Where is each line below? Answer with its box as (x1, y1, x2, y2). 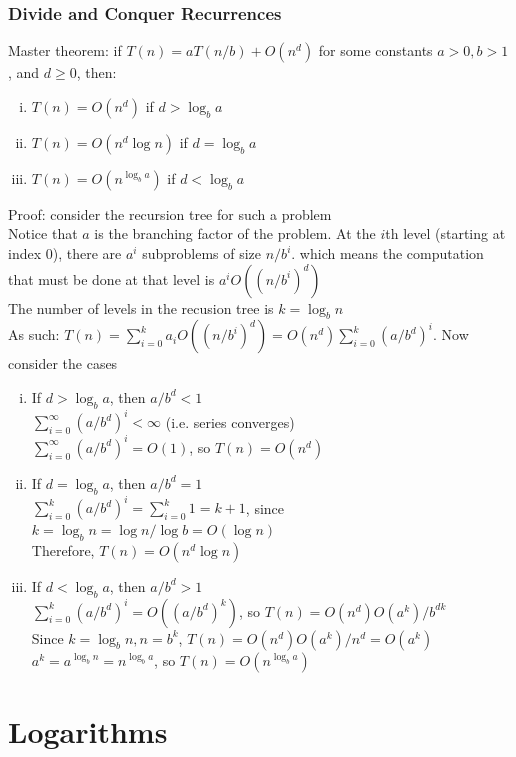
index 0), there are (8, 243, 122, 263)
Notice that (8, 223, 78, 244)
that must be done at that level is (8, 268, 215, 289)
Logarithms (8, 710, 168, 751)
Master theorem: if (8, 40, 122, 61)
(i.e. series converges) (165, 411, 295, 432)
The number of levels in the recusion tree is (8, 297, 274, 318)
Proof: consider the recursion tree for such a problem (8, 203, 332, 224)
